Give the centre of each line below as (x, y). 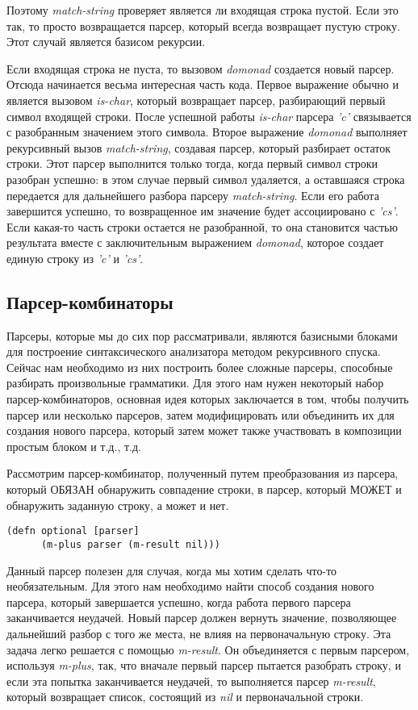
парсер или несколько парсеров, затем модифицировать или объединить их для (201, 414)
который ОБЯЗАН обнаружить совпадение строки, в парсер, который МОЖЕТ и (204, 489)
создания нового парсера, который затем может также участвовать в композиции (204, 430)
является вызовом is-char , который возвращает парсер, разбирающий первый (196, 100)
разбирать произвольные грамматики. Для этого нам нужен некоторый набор (195, 383)
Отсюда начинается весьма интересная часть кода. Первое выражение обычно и (203, 84)
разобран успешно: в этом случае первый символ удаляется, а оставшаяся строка (206, 179)
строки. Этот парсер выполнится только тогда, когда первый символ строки (192, 163)
